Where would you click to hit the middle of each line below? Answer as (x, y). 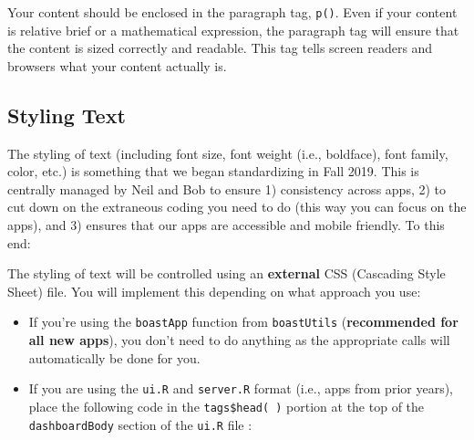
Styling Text (67, 115)
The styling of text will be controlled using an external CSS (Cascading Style (227, 273)
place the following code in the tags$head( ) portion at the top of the (227, 406)
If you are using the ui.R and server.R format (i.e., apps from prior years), (241, 388)
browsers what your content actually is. (117, 65)
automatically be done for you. (114, 357)
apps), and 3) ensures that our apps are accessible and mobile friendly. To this (226, 225)
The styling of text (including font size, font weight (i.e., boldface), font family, (228, 153)
